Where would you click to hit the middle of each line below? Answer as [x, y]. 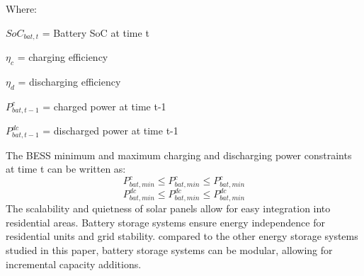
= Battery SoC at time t [96, 32]
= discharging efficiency [69, 81]
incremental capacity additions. [74, 264]
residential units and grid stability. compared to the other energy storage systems [182, 236]
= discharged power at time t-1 [110, 131]
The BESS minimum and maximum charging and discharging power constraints [179, 155]
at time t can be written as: [66, 169]
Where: [21, 8]
